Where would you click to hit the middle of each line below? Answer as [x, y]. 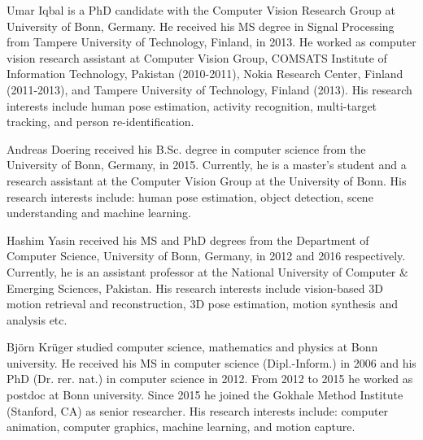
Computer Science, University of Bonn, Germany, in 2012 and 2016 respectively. [206, 256]
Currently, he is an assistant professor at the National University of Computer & [207, 271]
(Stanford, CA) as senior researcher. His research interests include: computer [198, 410]
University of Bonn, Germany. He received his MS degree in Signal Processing [201, 26]
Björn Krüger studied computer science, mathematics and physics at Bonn [192, 347]
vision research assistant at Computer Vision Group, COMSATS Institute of [197, 57]
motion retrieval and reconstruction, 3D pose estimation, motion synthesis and [203, 304]
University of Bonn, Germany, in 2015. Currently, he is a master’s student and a [207, 165]
